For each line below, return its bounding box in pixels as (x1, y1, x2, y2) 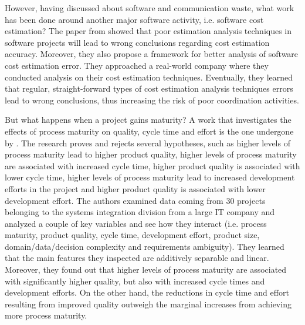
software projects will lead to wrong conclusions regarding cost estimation (5, 36, 270, 48)
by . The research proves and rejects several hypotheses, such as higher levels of (5, 136, 290, 149)
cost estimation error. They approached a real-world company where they (5, 59, 269, 71)
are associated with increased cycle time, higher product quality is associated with (5, 159, 300, 172)
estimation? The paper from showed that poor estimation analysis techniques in (5, 25, 292, 37)
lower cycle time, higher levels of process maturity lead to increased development (5, 171, 295, 183)
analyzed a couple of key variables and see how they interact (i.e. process (5, 217, 267, 229)
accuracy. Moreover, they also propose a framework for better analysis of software (5, 48, 299, 60)
